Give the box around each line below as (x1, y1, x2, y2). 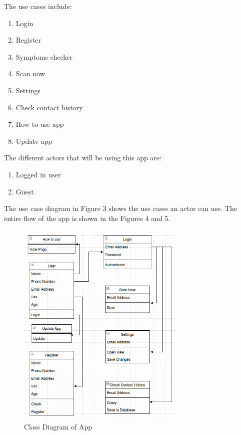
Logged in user (15, 169, 61, 179)
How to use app (15, 119, 64, 129)
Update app (15, 135, 52, 146)
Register (15, 35, 41, 45)
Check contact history (15, 102, 83, 112)
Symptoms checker (15, 51, 73, 62)
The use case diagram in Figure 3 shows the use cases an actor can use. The (4, 203, 237, 213)
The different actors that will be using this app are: (4, 152, 161, 163)
